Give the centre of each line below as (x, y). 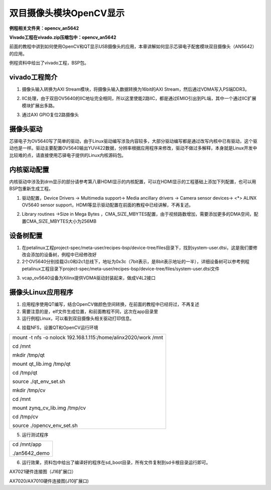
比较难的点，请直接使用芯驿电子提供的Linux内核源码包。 (68, 155)
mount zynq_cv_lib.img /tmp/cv (49, 407)
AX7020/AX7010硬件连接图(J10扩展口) (49, 481)
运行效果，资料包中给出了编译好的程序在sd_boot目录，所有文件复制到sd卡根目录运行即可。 (116, 462)
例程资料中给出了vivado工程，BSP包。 (49, 63)
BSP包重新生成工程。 (31, 189)
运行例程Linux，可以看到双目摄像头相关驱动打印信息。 (78, 318)
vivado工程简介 (33, 77)
